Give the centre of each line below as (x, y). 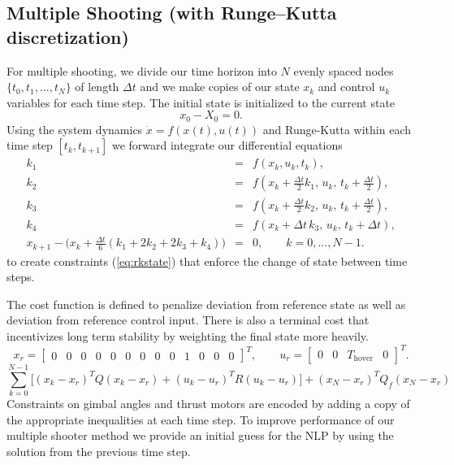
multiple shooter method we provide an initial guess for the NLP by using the (200, 435)
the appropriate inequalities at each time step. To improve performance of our (201, 419)
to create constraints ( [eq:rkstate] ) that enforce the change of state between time (207, 261)
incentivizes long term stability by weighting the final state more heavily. (188, 335)
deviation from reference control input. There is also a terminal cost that (188, 320)
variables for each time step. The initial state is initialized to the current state (201, 102)
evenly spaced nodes (344, 70)
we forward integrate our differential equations (227, 145)
